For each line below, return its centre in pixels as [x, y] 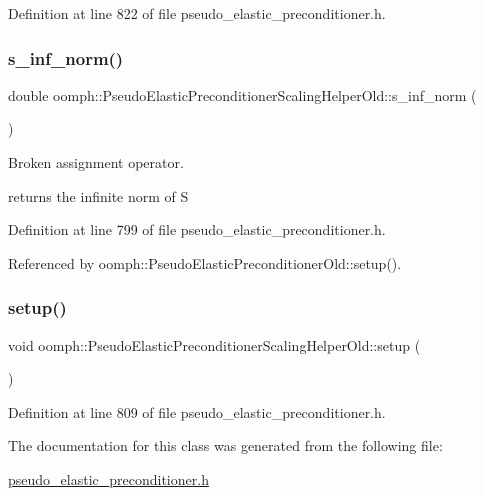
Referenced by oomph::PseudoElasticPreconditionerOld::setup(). [205, 262]
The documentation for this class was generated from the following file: [225, 445]
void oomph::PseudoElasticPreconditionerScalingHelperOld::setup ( [214, 344]
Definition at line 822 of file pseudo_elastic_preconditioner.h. [197, 13]
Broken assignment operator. [96, 162]
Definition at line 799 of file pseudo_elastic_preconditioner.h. [197, 229]
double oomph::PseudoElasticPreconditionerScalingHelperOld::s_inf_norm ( [242, 94]
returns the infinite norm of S [98, 195]
